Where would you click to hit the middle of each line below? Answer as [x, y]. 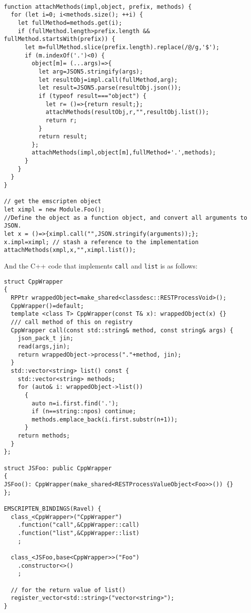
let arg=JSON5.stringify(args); [91, 71]
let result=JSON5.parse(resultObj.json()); [110, 88]
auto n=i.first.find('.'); [75, 403]
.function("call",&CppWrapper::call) [79, 525]
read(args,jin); [44, 346]
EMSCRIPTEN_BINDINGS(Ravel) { [53, 509]
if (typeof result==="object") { [92, 96]
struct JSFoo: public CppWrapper [58, 468]
